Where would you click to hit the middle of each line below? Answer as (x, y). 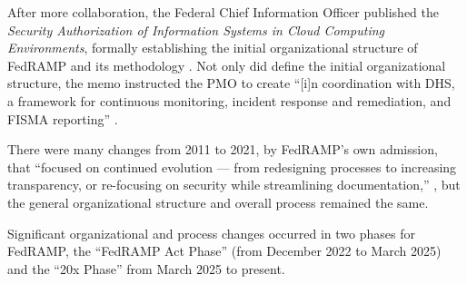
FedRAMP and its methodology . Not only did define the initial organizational (227, 65)
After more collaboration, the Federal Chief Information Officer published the (223, 12)
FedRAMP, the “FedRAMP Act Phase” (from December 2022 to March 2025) (224, 251)
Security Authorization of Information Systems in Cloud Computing (196, 29)
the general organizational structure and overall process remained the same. (218, 202)
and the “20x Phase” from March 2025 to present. (146, 268)
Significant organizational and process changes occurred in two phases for (211, 233)
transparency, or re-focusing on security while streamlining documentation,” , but (234, 185)
